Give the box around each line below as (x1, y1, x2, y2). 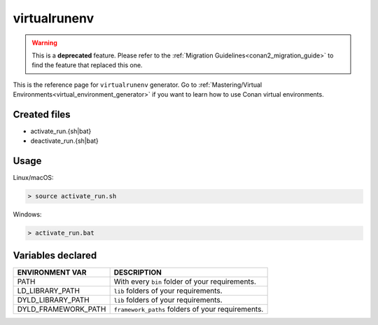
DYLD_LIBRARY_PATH (17, 295, 90, 305)
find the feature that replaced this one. (31, 61, 143, 69)
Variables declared (13, 249, 97, 261)
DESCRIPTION (113, 267, 162, 277)
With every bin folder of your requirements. (113, 277, 257, 286)
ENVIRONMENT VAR (17, 267, 87, 277)
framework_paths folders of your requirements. (113, 304, 264, 314)
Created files (13, 109, 71, 120)
